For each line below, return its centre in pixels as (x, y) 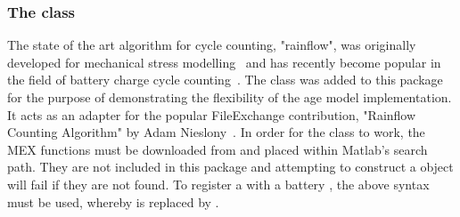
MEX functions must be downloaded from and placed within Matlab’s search (218, 149)
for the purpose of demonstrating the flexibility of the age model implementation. (230, 97)
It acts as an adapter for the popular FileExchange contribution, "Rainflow (212, 114)
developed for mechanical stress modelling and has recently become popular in (224, 62)
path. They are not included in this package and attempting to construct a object (230, 167)
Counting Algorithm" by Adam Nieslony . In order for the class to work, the (216, 132)
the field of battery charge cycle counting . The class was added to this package (225, 80)
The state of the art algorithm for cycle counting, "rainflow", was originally (212, 45)
